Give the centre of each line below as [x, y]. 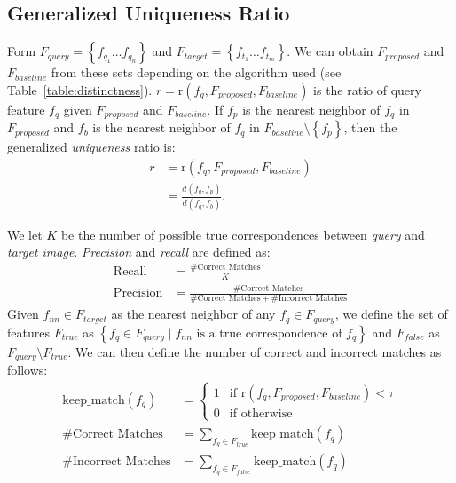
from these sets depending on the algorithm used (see [196, 72]
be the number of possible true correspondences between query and [243, 234]
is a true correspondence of [269, 333]
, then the [370, 127]
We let [25, 234]
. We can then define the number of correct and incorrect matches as [255, 351]
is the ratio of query [367, 89]
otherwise [267, 413]
